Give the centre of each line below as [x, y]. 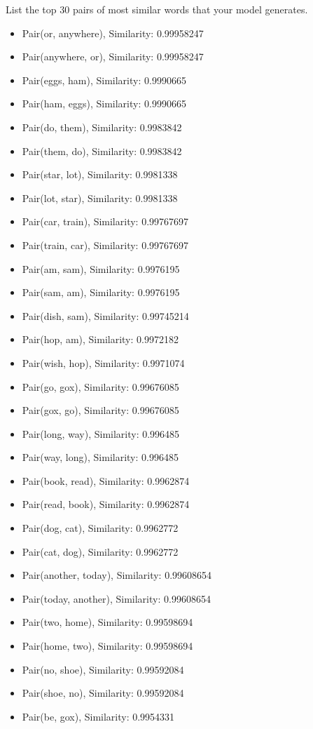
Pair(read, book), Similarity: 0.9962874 [106, 504]
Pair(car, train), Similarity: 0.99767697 [105, 221]
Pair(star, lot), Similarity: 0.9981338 [100, 174]
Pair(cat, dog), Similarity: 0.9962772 [100, 551]
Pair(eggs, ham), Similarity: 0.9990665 [104, 80]
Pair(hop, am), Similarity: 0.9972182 [100, 339]
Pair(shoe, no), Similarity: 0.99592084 [103, 693]
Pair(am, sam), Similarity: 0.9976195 [101, 268]
